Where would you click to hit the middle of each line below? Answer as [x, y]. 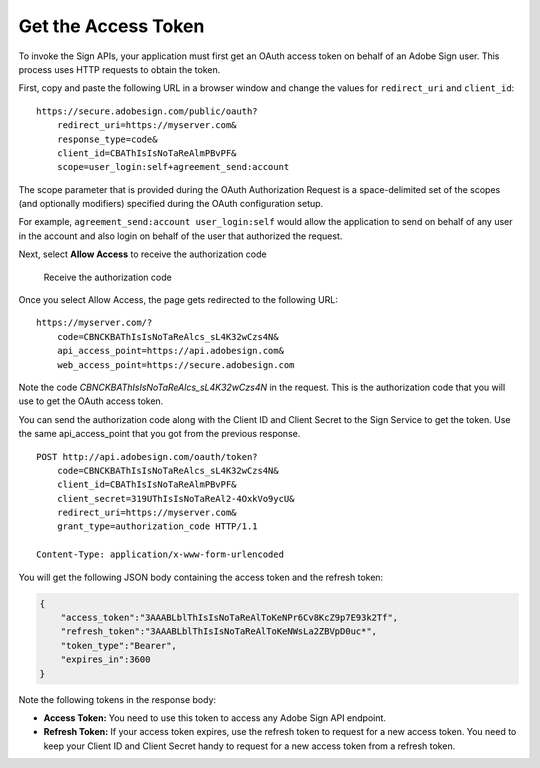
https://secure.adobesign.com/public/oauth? [147, 111]
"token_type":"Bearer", [118, 645]
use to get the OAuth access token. [91, 401]
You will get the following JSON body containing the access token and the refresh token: [201, 577]
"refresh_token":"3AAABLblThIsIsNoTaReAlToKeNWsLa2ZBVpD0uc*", [219, 631]
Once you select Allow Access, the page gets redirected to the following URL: [178, 300]
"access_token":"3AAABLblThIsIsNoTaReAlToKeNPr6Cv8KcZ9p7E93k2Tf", [229, 618]
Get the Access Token [111, 26]
